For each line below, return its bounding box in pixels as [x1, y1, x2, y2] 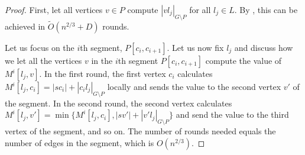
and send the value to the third [176, 108, 289, 121]
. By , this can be [234, 4, 298, 15]
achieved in [5, 20, 46, 33]
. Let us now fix [167, 41, 224, 54]
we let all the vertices [5, 54, 82, 67]
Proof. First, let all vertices [5, 4, 103, 15]
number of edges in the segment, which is [5, 136, 154, 148]
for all [189, 4, 211, 15]
